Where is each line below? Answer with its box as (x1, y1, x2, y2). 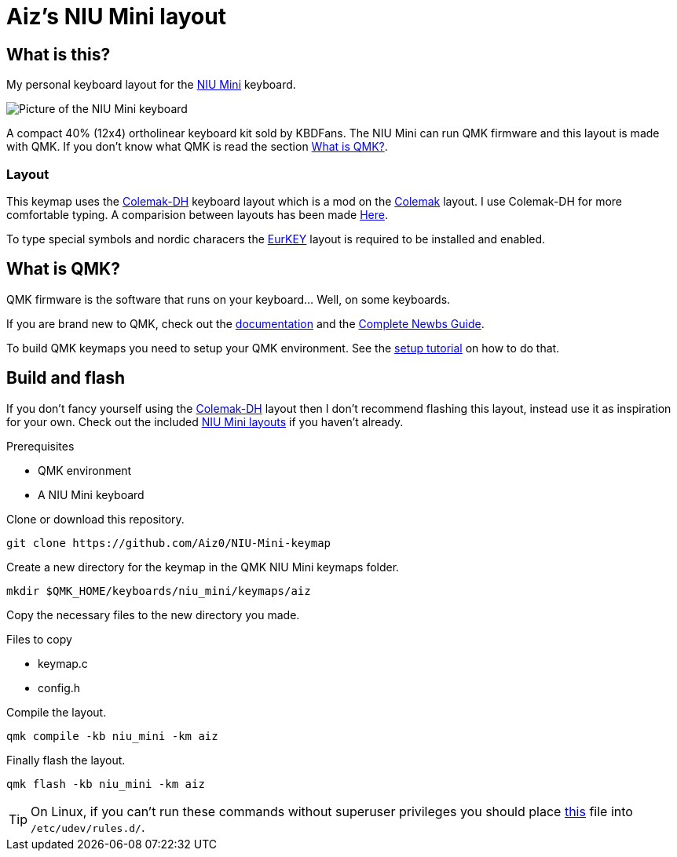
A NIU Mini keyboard (38, 487, 145, 501)
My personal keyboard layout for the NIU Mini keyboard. (6, 78, 296, 92)
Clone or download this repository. (6, 512, 185, 526)
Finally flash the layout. (6, 753, 126, 767)
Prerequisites (6, 439, 75, 453)
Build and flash (6, 368, 126, 388)
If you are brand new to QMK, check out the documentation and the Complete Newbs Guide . (6, 316, 485, 330)
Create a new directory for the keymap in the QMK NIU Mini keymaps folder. (6, 560, 400, 574)
